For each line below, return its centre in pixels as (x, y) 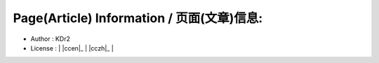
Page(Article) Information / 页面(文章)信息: (138, 18)
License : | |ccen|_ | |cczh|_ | (72, 48)
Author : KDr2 (50, 39)
